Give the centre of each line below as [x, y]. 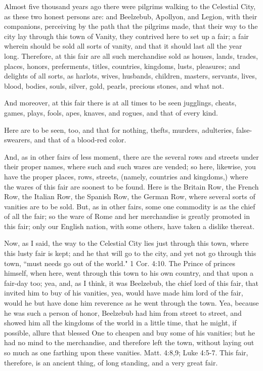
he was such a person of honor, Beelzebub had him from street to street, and [123, 312]
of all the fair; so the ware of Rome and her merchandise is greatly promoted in [127, 216]
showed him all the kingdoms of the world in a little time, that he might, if [120, 323]
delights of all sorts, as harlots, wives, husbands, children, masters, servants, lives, [130, 76]
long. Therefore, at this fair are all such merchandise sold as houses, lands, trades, [131, 55]
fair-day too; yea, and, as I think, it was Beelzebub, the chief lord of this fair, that [131, 283]
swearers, [18, 140]
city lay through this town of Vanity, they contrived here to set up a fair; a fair [126, 36]
